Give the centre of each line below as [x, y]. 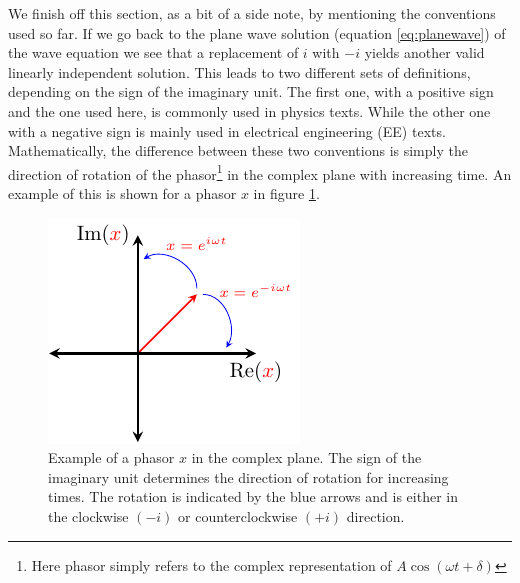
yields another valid [424, 52]
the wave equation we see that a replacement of [153, 52]
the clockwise [88, 515]
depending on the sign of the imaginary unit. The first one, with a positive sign [251, 91]
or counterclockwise [238, 515]
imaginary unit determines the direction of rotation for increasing [248, 476]
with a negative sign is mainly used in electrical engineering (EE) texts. [227, 130]
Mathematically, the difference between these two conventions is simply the [238, 150]
